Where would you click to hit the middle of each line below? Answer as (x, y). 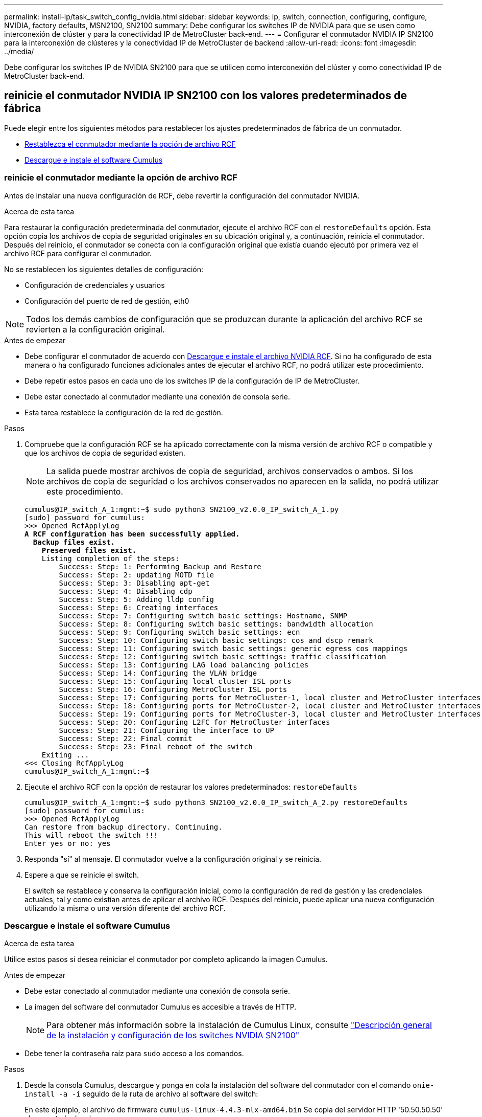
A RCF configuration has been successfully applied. (132, 534)
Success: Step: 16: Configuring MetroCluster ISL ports (173, 689)
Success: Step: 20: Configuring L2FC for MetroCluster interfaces (195, 722)
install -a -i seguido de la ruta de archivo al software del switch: (141, 1094)
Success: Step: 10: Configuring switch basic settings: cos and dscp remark (216, 640)
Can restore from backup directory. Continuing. (124, 827)
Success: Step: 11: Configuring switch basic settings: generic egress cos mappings (233, 648)
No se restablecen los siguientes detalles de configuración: (104, 269)
